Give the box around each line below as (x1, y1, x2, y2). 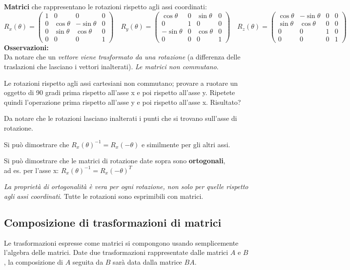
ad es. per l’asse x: (4, 165, 59, 175)
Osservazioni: (4, 42, 49, 52)
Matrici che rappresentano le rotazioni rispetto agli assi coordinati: (4, 1, 207, 11)
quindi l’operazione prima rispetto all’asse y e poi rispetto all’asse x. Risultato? (4, 96, 241, 107)
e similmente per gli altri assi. (141, 139, 230, 149)
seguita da (72, 256, 103, 267)
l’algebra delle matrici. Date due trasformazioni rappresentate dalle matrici (4, 247, 228, 257)
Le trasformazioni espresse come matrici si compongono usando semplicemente (4, 237, 239, 248)
